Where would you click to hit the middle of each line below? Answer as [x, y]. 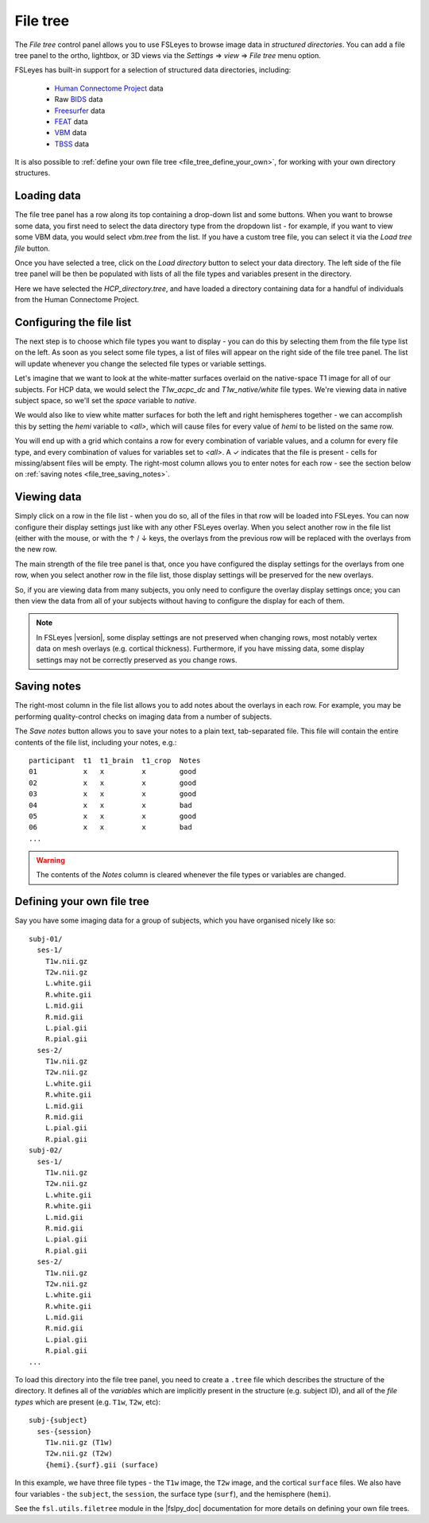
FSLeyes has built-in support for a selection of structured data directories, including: [153, 70]
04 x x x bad [110, 805]
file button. [33, 248]
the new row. [36, 550]
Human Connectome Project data [109, 88]
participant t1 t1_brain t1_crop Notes [115, 760]
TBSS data [72, 144]
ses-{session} [64, 1431]
